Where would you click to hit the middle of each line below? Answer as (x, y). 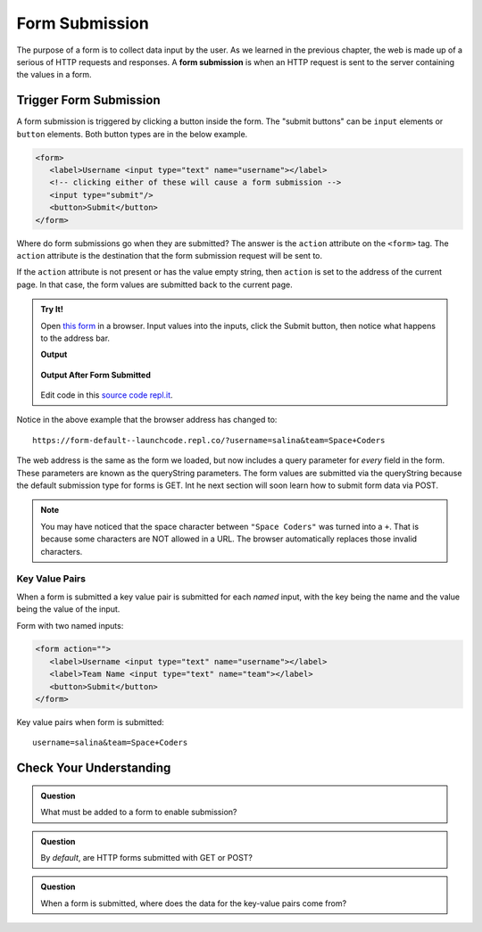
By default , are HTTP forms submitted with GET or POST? (147, 858)
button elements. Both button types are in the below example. (132, 134)
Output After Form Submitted (96, 375)
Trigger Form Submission (88, 100)
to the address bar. (75, 338)
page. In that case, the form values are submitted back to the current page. (155, 285)
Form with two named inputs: (70, 625)
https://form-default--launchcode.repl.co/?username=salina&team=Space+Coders (209, 440)
